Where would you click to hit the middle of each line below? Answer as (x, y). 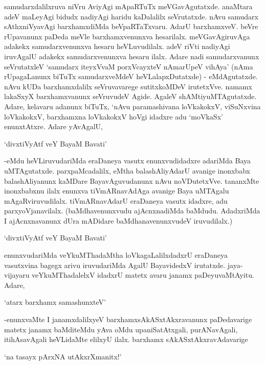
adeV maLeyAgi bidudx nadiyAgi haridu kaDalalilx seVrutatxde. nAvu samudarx (131, 16)
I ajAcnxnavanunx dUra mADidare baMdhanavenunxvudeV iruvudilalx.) (118, 220)
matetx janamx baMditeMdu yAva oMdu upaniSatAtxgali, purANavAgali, (121, 329)
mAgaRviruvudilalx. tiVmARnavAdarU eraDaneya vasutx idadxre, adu (116, 200)
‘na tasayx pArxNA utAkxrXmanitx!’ (63, 356)
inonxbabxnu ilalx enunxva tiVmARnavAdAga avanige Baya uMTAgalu (117, 191)
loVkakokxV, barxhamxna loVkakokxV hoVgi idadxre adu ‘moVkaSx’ (114, 116)
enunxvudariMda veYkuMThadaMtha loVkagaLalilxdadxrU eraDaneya (116, 255)
